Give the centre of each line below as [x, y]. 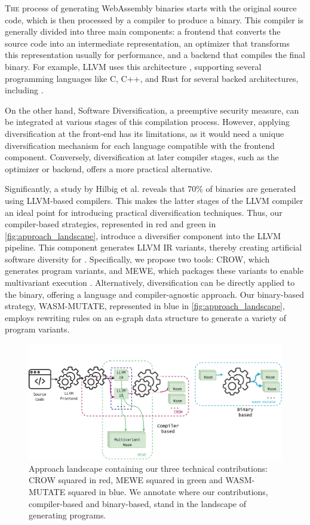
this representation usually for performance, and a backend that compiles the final [155, 55]
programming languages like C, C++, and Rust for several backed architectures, [152, 78]
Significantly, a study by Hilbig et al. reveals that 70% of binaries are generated [151, 189]
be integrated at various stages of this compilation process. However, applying [147, 122]
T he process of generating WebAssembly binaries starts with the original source [151, 8]
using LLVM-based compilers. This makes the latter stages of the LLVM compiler [154, 200]
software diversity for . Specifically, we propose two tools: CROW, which [137, 259]
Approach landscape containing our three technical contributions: [148, 468]
